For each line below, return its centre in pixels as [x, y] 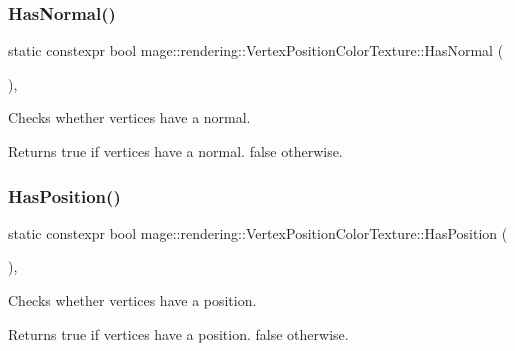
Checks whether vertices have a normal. [129, 117]
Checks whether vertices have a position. [132, 300]
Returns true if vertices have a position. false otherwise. [178, 333]
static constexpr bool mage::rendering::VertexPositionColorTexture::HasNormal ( [256, 50]
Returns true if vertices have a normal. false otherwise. [175, 151]
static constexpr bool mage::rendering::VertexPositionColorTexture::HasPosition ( [258, 232]
